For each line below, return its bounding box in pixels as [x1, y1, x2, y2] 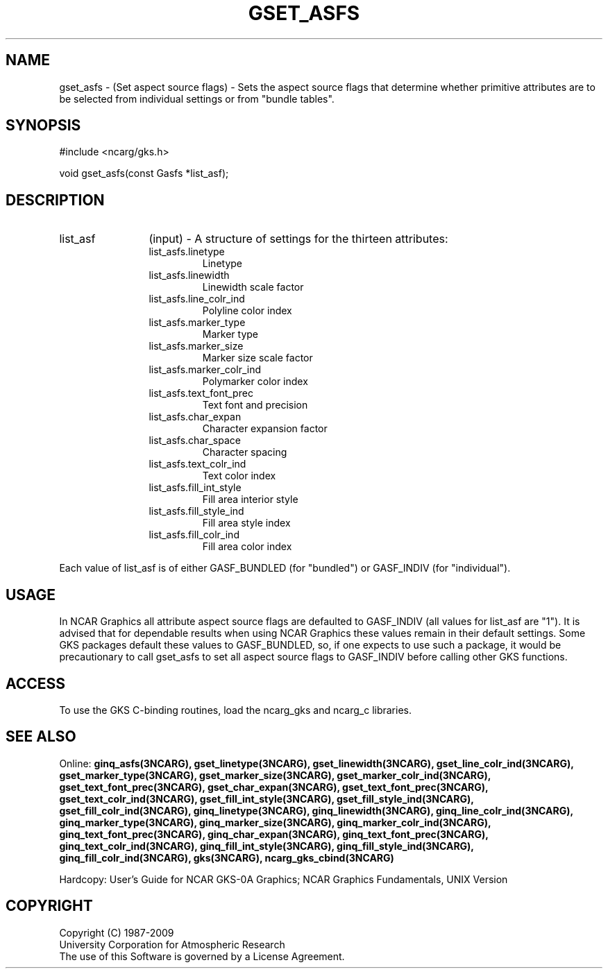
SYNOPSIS [6, 117, 81, 135]
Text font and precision [202, 399, 308, 411]
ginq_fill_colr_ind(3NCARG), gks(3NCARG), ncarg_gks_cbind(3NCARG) [59, 851, 394, 864]
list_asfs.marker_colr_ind [149, 364, 262, 376]
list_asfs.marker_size [149, 340, 244, 352]
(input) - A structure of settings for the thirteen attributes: [149, 232, 448, 246]
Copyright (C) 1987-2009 [59, 926, 174, 939]
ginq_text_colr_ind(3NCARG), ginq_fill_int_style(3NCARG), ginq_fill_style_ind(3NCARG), [59, 839, 474, 852]
